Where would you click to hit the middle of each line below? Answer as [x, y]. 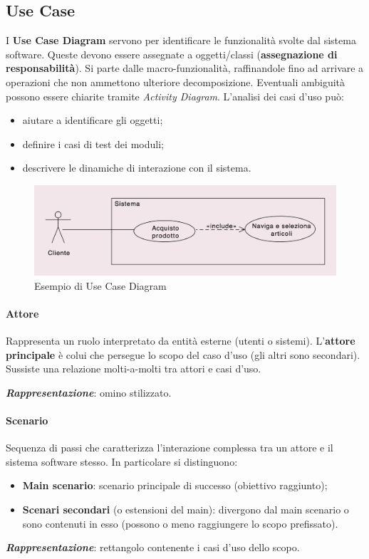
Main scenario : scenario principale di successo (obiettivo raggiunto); [175, 485]
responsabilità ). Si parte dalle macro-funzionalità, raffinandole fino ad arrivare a [185, 68]
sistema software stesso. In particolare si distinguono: [122, 461]
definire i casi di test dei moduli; [93, 143]
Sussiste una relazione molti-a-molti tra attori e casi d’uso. [134, 369]
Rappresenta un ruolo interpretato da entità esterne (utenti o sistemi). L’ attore [181, 341]
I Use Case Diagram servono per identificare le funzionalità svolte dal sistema [181, 40]
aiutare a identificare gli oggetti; [93, 120]
